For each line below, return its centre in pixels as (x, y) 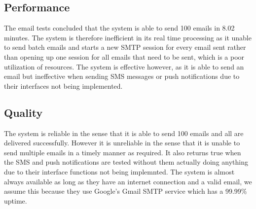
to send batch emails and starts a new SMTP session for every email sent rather (125, 47)
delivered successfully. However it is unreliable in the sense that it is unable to (122, 143)
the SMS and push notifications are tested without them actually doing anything (126, 162)
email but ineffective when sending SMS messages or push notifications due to (122, 76)
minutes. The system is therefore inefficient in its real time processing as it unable (128, 37)
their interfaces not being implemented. (63, 86)
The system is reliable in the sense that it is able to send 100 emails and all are (124, 133)
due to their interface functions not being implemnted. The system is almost (119, 171)
